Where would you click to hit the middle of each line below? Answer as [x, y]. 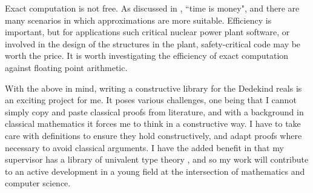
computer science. [38, 183]
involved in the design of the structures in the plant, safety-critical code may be [153, 43]
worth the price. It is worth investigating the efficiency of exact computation [147, 56]
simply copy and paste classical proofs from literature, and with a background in [154, 111]
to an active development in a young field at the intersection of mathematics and [155, 171]
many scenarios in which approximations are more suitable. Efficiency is [138, 20]
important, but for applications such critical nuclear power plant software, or [147, 32]
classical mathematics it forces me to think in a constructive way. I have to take [153, 124]
